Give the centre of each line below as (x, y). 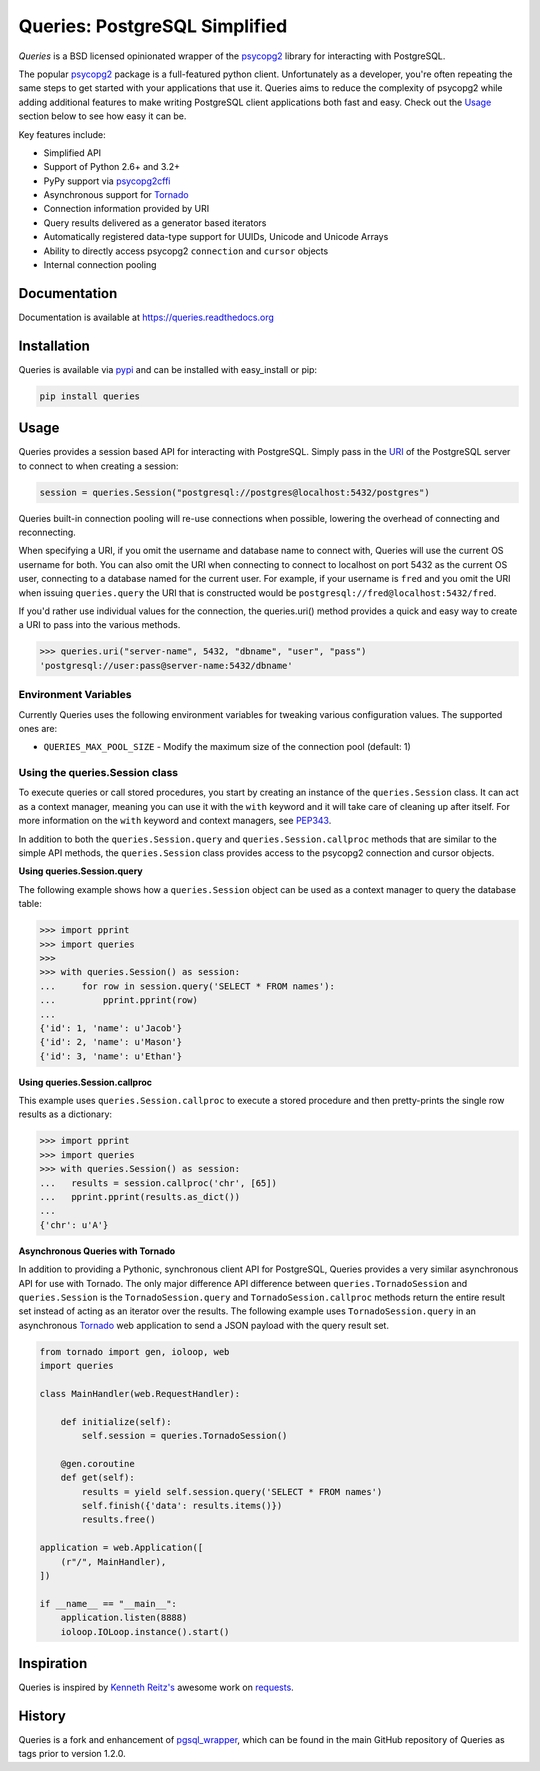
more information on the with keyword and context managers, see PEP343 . (175, 821)
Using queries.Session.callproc (85, 1082)
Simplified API (72, 152)
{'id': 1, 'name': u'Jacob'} (111, 1028)
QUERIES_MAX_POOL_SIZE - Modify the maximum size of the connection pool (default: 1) (227, 747)
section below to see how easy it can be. (102, 116)
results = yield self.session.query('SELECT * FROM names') (232, 1491)
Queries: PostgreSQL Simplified (153, 26)
